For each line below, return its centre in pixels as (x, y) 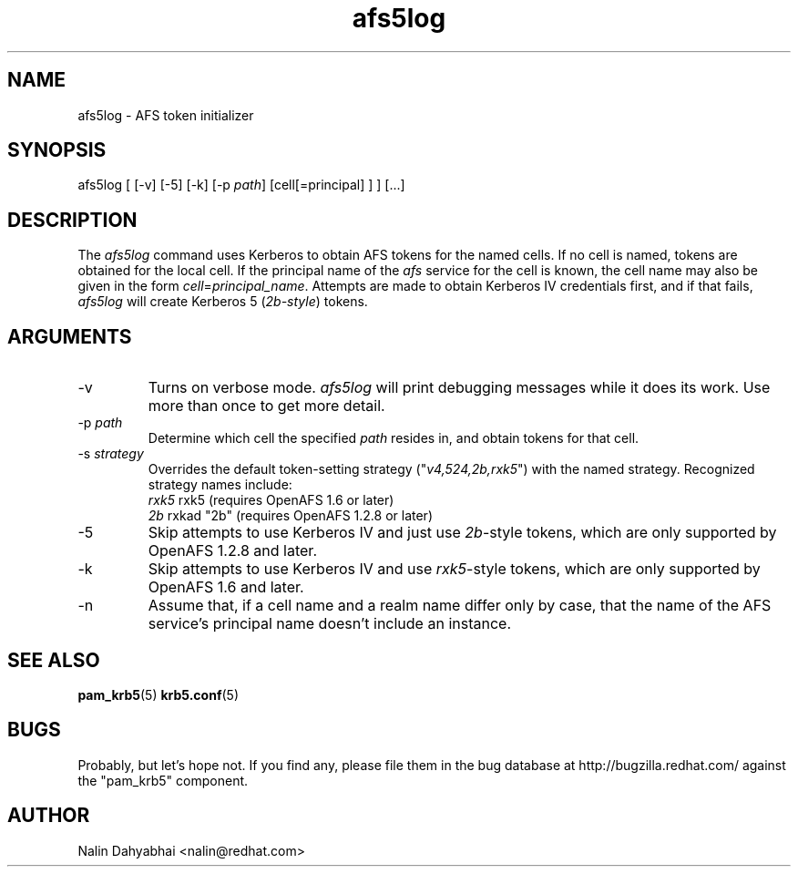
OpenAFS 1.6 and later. (226, 587)
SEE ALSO (54, 660)
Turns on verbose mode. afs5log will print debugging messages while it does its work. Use (459, 388)
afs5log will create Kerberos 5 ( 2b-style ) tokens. (223, 302)
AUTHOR (49, 816)
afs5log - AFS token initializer (166, 115)
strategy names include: (220, 485)
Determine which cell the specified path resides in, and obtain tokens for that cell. (394, 438)
